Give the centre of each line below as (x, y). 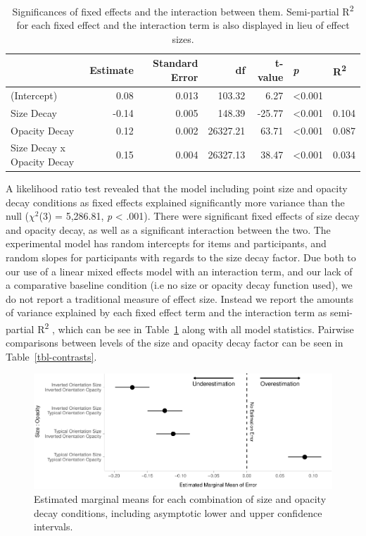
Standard (176, 63)
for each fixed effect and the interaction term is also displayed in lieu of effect (183, 25)
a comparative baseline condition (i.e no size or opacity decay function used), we (179, 285)
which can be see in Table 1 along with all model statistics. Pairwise (206, 329)
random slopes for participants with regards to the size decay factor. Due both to (181, 257)
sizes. (183, 38)
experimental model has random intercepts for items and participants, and (166, 243)
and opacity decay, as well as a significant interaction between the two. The (168, 229)
